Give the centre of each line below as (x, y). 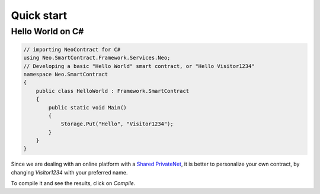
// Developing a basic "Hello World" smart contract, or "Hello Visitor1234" (139, 66)
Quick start (39, 15)
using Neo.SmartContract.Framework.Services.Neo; (97, 58)
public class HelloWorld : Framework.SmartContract (113, 91)
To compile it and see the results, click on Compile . (73, 183)
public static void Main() (87, 107)
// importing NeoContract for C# (72, 49)
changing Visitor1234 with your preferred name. (69, 172)
